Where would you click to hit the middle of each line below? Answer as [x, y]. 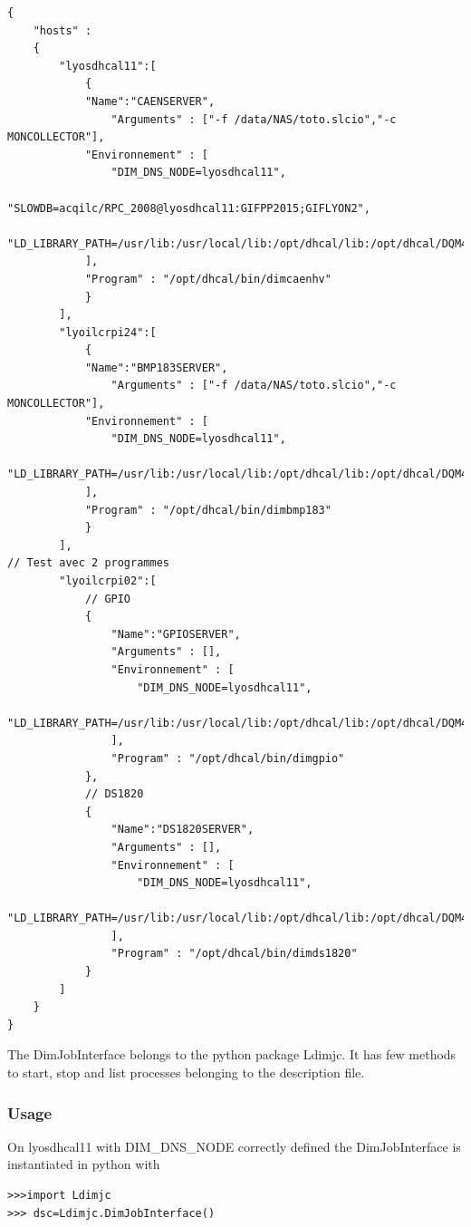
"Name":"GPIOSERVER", [176, 634]
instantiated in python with [84, 1164]
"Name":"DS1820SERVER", [183, 830]
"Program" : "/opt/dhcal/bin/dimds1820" [234, 954]
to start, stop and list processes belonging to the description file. [186, 1072]
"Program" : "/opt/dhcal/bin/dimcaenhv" [208, 279]
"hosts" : [62, 30]
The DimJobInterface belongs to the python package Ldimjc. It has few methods [232, 1054]
